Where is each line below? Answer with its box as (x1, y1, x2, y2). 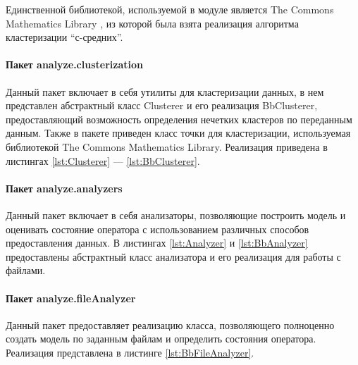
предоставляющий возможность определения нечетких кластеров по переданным (6, 111, 352, 126)
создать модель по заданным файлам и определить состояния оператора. (6, 331, 316, 346)
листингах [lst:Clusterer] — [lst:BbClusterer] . (6, 153, 200, 168)
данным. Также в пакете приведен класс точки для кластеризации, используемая (6, 125, 351, 140)
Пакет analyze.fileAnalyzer (6, 290, 136, 305)
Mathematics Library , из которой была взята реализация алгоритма (6, 16, 299, 30)
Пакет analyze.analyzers (6, 180, 123, 195)
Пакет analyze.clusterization (6, 57, 143, 72)
